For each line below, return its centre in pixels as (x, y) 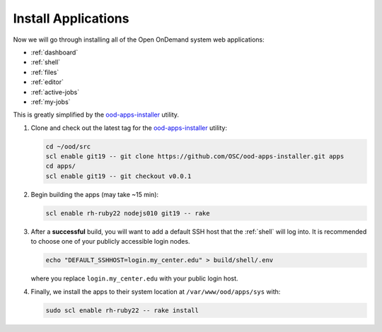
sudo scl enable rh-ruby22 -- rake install (122, 310)
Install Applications (71, 18)
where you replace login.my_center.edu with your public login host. (134, 278)
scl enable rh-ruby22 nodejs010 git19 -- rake (128, 213)
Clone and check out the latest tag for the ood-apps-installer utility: (129, 128)
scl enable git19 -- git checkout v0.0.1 (118, 176)
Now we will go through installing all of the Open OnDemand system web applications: (139, 40)
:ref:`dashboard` (54, 52)
